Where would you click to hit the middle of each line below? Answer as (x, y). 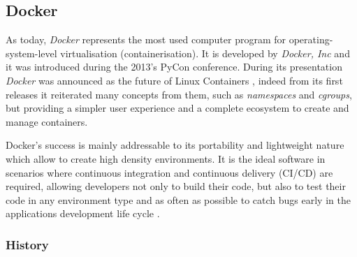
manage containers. (47, 121)
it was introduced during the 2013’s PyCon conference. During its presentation (174, 67)
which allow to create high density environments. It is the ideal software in (166, 158)
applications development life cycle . (83, 213)
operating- (311, 39)
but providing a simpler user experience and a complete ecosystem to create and (177, 108)
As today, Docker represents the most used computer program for (146, 39)
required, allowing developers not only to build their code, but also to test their (176, 186)
